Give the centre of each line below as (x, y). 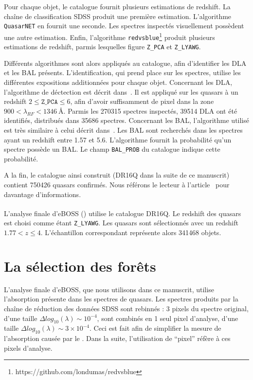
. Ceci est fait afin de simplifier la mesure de (155, 328)
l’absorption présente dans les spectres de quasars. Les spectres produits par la (121, 299)
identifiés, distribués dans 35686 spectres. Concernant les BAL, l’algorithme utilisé (126, 120)
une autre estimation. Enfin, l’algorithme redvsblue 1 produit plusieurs (109, 36)
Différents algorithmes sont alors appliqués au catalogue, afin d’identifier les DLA (125, 63)
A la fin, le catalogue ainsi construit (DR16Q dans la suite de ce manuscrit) (117, 175)
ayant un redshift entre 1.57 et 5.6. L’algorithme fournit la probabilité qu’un (118, 139)
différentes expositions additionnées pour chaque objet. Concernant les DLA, (118, 82)
